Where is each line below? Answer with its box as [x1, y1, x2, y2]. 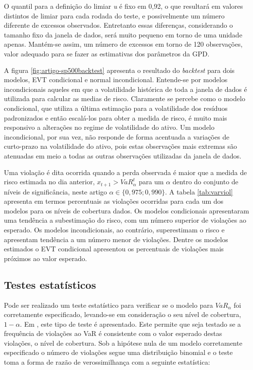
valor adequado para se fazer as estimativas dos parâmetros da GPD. [4, 48, 210, 58]
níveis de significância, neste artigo [4, 186, 107, 196]
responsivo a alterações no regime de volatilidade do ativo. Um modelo [4, 122, 215, 132]
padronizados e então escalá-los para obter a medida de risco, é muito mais [4, 112, 227, 123]
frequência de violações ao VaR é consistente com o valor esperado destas [4, 328, 222, 338]
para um [139, 176, 164, 187]
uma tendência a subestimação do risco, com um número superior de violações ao [4, 215, 246, 225]
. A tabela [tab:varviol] [165, 186, 233, 196]
